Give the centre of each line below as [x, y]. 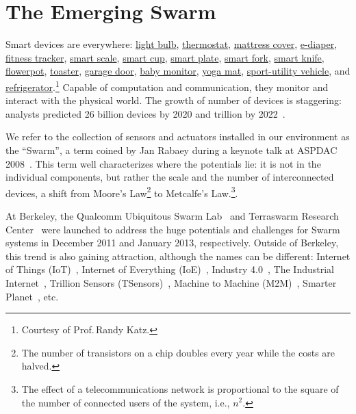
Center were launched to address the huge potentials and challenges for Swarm [173, 229]
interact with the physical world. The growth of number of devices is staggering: [174, 100]
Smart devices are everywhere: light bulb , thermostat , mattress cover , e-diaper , [171, 44]
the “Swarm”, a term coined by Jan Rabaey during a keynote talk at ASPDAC [171, 150]
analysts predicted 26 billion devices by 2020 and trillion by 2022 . [145, 113]
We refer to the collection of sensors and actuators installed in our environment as [178, 137]
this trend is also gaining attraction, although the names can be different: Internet [178, 256]
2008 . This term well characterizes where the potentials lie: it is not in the [163, 163]
